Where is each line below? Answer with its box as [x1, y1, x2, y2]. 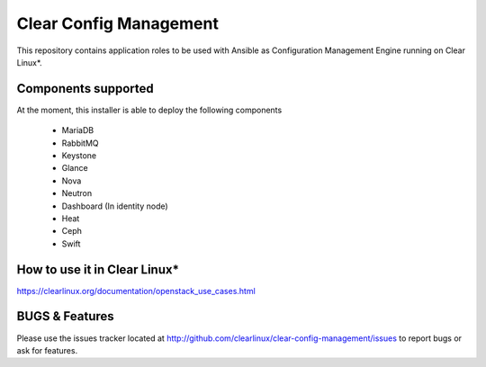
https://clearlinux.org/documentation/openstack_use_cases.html [16, 285, 256, 296]
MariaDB [61, 125, 94, 136]
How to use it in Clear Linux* [16, 262, 180, 277]
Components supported [16, 81, 155, 96]
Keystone [61, 150, 97, 161]
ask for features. [16, 345, 78, 355]
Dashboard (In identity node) [61, 201, 168, 211]
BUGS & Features [16, 309, 114, 324]
